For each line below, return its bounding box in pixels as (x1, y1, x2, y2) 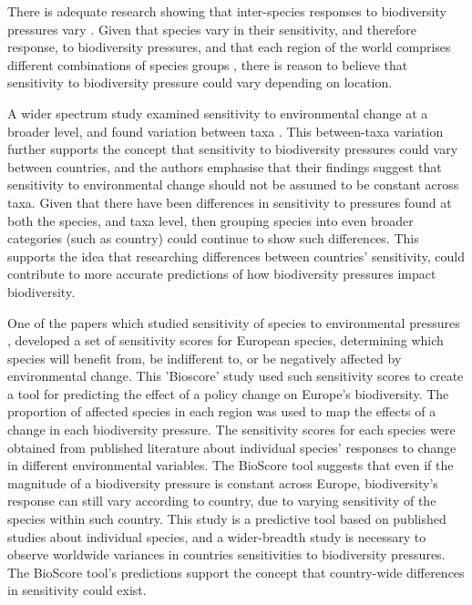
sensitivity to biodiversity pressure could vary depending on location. (7, 73, 393, 92)
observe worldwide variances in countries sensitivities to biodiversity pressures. (7, 545, 446, 564)
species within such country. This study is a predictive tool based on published (7, 509, 446, 528)
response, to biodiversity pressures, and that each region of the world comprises (7, 37, 451, 56)
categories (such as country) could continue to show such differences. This (7, 229, 419, 248)
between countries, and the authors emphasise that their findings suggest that (7, 157, 442, 176)
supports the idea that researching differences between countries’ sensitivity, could (7, 246, 465, 265)
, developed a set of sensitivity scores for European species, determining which (7, 331, 444, 350)
